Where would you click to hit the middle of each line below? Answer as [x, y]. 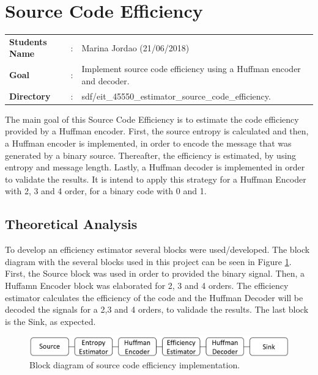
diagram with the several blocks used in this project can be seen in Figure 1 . [148, 261]
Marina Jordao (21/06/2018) [135, 47]
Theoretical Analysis [71, 224]
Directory [30, 96]
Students [28, 41]
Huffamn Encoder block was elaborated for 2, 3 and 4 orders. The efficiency [147, 285]
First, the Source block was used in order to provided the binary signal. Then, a [155, 273]
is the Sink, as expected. [50, 321]
